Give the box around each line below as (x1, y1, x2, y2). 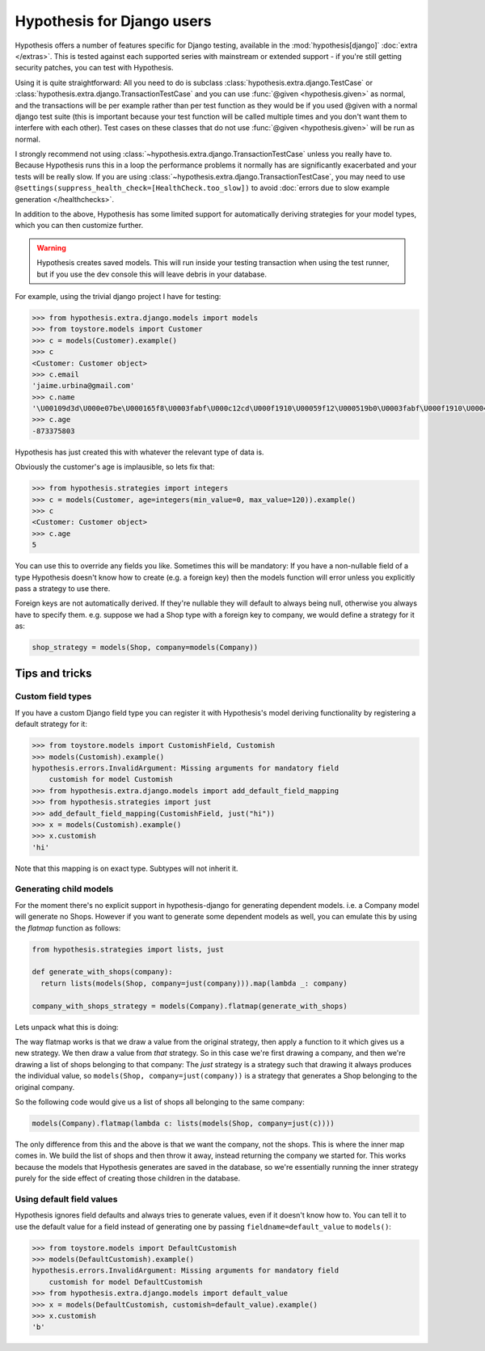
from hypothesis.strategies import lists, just (32, 944, 224, 954)
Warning (36, 243, 66, 252)
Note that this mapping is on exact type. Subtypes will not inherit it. (15, 863, 238, 873)
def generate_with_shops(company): (32, 967, 173, 977)
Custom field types (15, 691, 92, 703)
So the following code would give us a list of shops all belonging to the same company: (15, 1096, 305, 1107)
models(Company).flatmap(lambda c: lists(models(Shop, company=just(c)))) (32, 1118, 335, 1128)
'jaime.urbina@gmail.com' (32, 381, 135, 391)
